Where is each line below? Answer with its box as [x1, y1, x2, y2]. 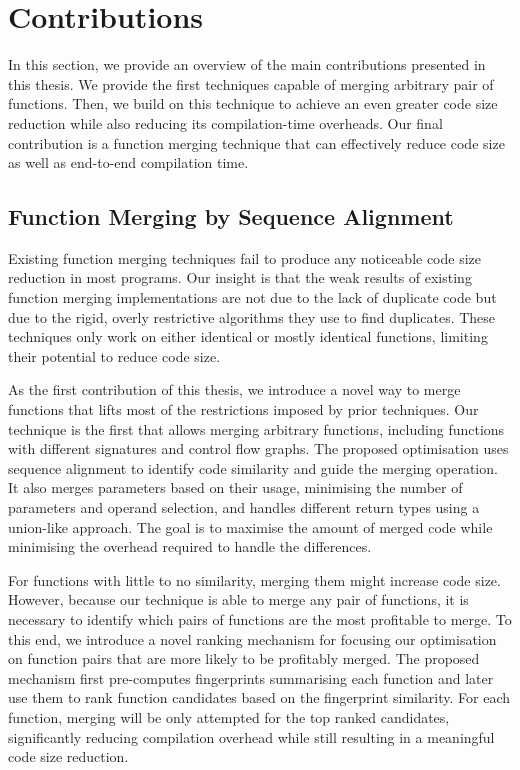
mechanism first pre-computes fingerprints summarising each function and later [8, 667, 494, 688]
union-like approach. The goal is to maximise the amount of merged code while [8, 516, 493, 537]
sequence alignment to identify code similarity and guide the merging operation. [8, 457, 498, 478]
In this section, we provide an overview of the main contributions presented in [8, 54, 486, 75]
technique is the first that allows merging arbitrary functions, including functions [8, 418, 505, 439]
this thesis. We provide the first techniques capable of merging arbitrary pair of [8, 73, 494, 94]
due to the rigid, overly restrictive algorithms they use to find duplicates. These [8, 306, 496, 327]
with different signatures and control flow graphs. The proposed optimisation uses [8, 438, 509, 459]
